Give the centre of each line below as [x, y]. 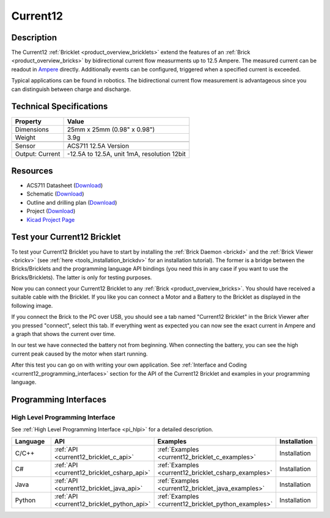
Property [28, 121]
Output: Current [38, 154]
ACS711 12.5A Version [98, 145]
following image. [32, 305]
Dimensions [32, 129]
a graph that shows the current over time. [64, 334]
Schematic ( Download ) [56, 194]
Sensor [25, 145]
